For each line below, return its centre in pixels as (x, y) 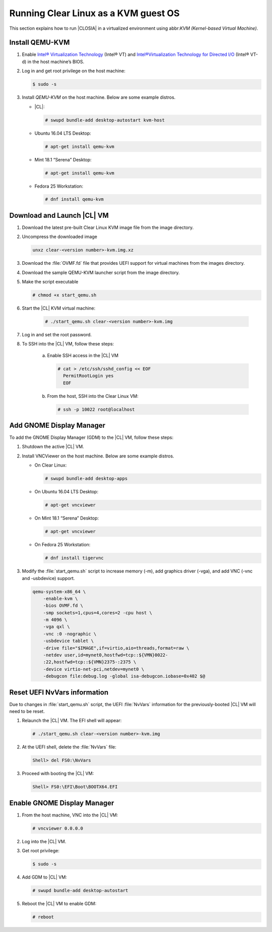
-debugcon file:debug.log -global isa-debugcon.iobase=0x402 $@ (124, 676)
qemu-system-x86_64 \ (59, 592)
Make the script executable (50, 282)
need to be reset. (27, 712)
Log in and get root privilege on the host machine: (74, 71)
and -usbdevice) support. (48, 578)
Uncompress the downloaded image (60, 237)
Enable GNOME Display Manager (62, 803)
